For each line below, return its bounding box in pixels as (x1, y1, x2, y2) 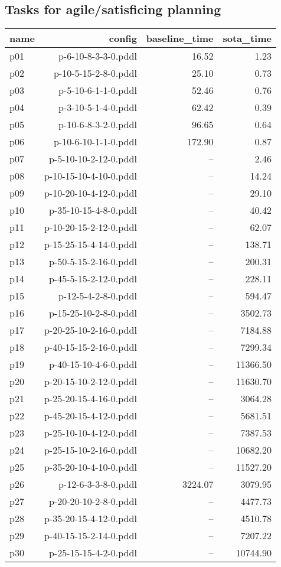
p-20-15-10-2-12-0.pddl (44, 374, 137, 389)
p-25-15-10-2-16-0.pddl (44, 443, 137, 457)
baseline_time (146, 31, 214, 45)
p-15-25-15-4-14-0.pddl (44, 237, 137, 252)
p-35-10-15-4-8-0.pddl (48, 203, 137, 217)
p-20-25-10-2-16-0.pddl (44, 323, 137, 337)
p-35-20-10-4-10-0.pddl (44, 460, 137, 474)
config (109, 31, 137, 45)
